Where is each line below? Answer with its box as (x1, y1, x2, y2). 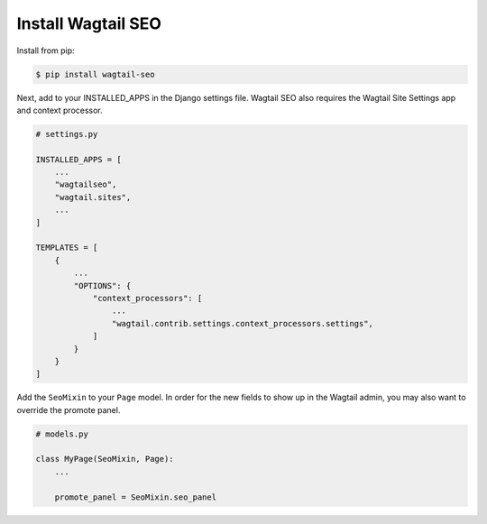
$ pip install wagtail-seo (35, 69, 155, 79)
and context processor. (16, 105, 103, 115)
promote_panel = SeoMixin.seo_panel (54, 492, 216, 502)
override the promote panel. (16, 404, 121, 415)
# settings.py (35, 129, 98, 139)
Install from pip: (16, 45, 76, 56)
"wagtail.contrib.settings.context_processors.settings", (111, 318, 374, 328)
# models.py (35, 428, 89, 439)
